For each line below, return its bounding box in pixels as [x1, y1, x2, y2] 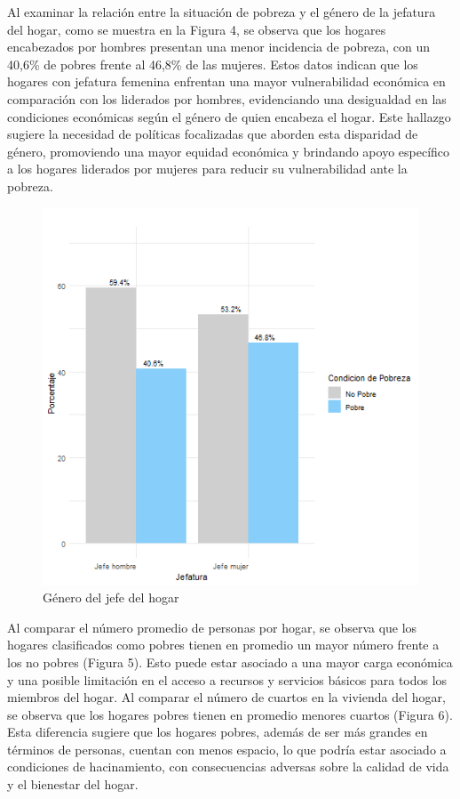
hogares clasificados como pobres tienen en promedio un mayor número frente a [7, 635, 440, 654]
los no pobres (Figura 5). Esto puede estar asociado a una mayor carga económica [7, 652, 453, 671]
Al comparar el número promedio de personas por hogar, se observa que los [7, 617, 417, 636]
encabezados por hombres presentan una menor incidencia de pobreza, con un [7, 37, 431, 56]
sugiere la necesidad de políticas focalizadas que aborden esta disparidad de [7, 125, 418, 143]
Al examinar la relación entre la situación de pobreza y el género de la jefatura [7, 3, 436, 20]
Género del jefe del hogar [43, 588, 179, 607]
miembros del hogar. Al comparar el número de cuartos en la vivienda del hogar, [7, 688, 446, 706]
